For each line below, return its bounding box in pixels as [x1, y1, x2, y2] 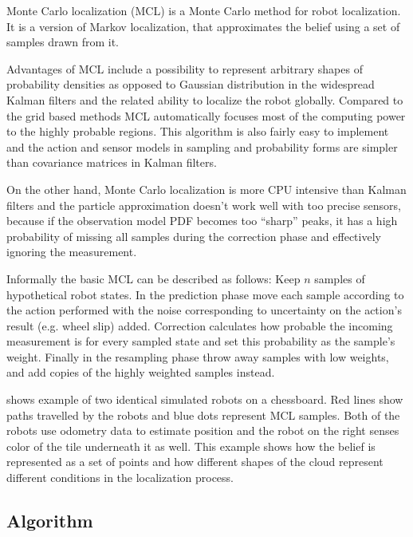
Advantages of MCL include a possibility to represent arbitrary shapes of [6, 60, 363, 77]
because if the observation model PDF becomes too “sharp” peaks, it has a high [6, 212, 398, 229]
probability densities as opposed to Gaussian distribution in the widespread [6, 76, 375, 93]
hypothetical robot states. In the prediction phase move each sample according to [6, 286, 404, 302]
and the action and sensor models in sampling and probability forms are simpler [6, 138, 398, 155]
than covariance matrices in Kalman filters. [6, 154, 217, 171]
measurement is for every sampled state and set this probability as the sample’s [6, 333, 395, 349]
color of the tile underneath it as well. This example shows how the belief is [6, 437, 376, 454]
